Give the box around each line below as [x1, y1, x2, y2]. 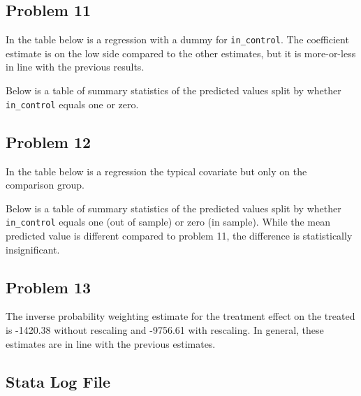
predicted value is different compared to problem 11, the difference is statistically [6, 228, 353, 242]
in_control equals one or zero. [6, 96, 139, 111]
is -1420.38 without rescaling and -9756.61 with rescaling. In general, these [6, 322, 324, 337]
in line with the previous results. [6, 59, 145, 74]
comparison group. [6, 177, 84, 192]
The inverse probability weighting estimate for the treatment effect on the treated [6, 309, 355, 323]
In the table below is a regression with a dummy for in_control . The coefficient [6, 32, 349, 47]
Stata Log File [6, 370, 111, 392]
